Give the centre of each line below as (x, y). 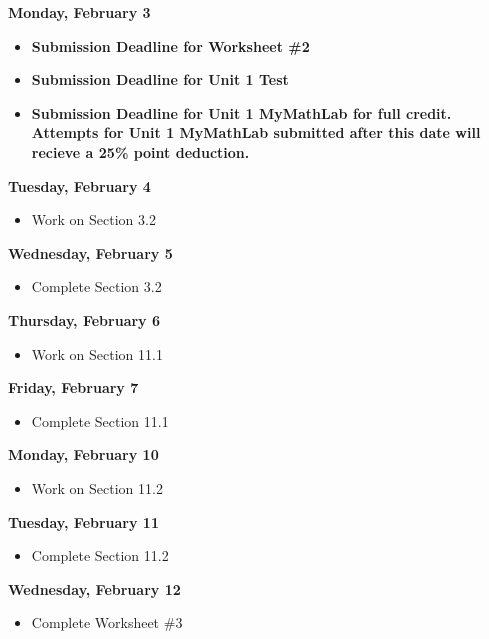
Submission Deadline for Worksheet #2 (170, 45)
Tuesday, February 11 (83, 521)
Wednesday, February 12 (94, 588)
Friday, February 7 (73, 387)
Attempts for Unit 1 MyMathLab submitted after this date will (256, 132)
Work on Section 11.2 (97, 487)
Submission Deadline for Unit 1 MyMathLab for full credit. (241, 112)
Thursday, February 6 (84, 319)
